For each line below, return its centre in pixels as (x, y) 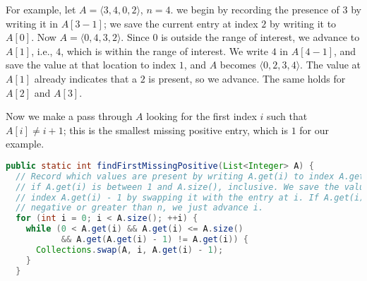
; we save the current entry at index (181, 23)
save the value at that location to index (91, 65)
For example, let (41, 9)
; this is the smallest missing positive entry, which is (175, 130)
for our (314, 130)
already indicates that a (85, 78)
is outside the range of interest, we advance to (260, 37)
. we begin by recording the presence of (255, 9)
